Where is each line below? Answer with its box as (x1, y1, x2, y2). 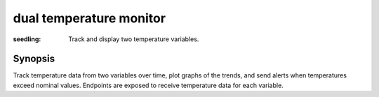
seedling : (13, 35, 41, 43)
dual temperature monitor (13, 10, 166, 26)
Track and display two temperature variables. (68, 35, 199, 43)
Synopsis (13, 53, 55, 65)
